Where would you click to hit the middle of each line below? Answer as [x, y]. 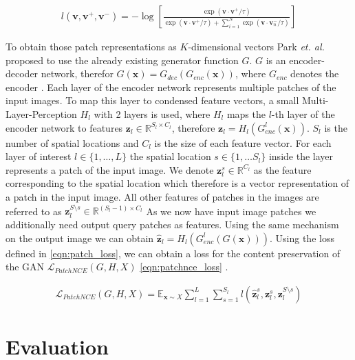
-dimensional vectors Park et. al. [256, 47]
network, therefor [77, 73]
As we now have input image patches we [231, 211]
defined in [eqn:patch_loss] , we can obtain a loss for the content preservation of [173, 253]
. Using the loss [302, 238]
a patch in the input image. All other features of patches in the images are [162, 196]
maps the [246, 114]
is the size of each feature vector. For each [243, 142]
